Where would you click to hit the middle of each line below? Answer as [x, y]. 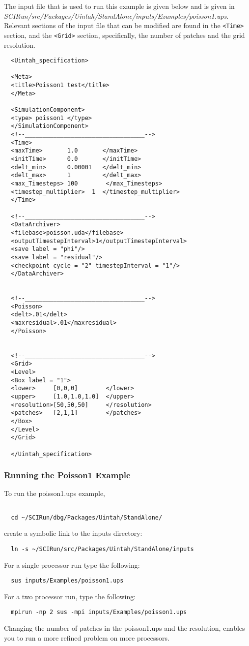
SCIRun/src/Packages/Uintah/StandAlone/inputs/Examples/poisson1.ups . [116, 15]
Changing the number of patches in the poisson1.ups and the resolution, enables [124, 628]
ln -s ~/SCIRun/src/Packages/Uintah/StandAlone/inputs [102, 549]
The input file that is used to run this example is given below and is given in [119, 6]
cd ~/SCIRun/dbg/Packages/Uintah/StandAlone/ [87, 517]
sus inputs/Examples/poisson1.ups [67, 581]
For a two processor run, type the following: [70, 596]
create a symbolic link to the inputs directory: [73, 533]
